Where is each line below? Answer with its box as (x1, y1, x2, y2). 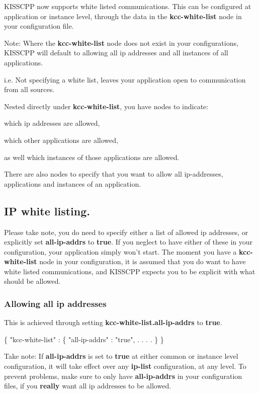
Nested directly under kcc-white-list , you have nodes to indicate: (4, 101, 209, 111)
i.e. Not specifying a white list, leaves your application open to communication (4, 74, 246, 85)
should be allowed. (4, 276, 61, 286)
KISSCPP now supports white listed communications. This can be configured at (4, 1, 251, 11)
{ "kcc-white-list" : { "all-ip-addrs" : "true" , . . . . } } (4, 334, 164, 344)
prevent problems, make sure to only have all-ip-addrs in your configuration (4, 370, 242, 381)
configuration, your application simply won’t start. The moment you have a (4, 246, 237, 257)
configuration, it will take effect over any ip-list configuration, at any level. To (4, 361, 246, 371)
